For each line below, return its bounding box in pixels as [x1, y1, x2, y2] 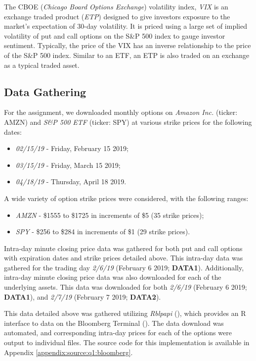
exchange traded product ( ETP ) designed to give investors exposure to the [4, 11, 230, 21]
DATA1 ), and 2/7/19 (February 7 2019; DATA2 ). [4, 291, 161, 302]
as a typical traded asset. [4, 59, 80, 70]
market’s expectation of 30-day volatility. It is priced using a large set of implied [4, 21, 247, 31]
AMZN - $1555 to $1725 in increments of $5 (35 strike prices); [15, 209, 204, 220]
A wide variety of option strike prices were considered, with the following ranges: [4, 193, 249, 203]
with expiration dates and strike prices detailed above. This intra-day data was [4, 253, 243, 263]
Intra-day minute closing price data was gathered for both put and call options [4, 243, 243, 253]
